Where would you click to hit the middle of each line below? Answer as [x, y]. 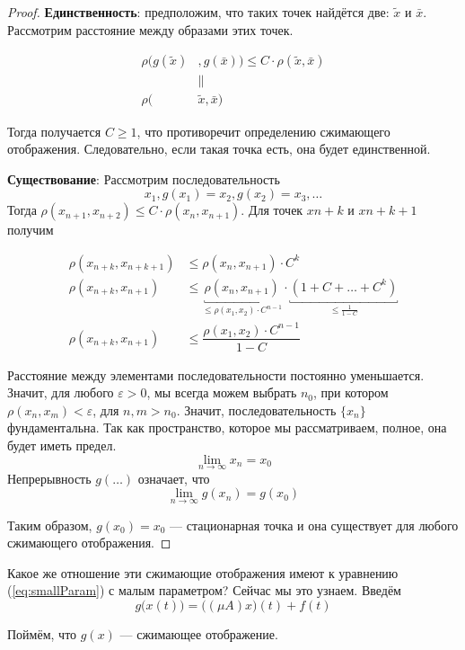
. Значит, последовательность [256, 410]
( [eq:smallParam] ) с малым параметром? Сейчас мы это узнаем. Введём [204, 590]
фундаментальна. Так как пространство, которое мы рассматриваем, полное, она [227, 427]
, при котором [351, 392]
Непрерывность [49, 478]
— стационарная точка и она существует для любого [314, 525]
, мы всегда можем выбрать [222, 392]
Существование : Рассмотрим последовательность [144, 178]
